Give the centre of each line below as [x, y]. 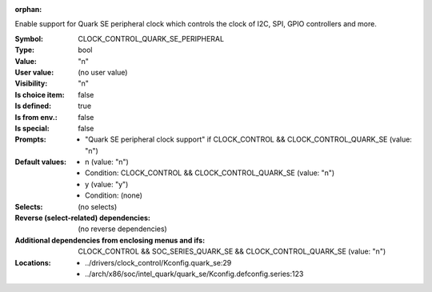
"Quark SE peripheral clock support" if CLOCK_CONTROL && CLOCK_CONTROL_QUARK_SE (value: [248, 139]
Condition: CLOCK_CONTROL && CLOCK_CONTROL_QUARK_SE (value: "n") [210, 173]
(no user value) [103, 72]
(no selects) [98, 206]
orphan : [28, 9]
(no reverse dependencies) [122, 229]
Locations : [33, 262]
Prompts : [31, 139]
